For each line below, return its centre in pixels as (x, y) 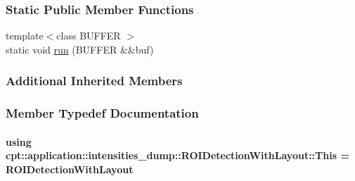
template (25, 36)
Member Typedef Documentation (102, 113)
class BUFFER (89, 36)
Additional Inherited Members (94, 81)
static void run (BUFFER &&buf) (80, 49)
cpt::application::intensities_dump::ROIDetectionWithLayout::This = (177, 155)
